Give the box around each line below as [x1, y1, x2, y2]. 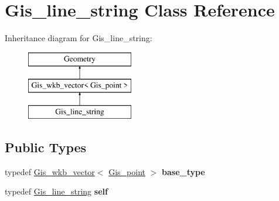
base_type [162, 165, 205, 177]
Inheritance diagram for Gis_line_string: [5, 32, 152, 44]
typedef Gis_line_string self [5, 185, 108, 197]
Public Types [5, 138, 87, 156]
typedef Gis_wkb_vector [5, 165, 95, 177]
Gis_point [108, 165, 145, 177]
